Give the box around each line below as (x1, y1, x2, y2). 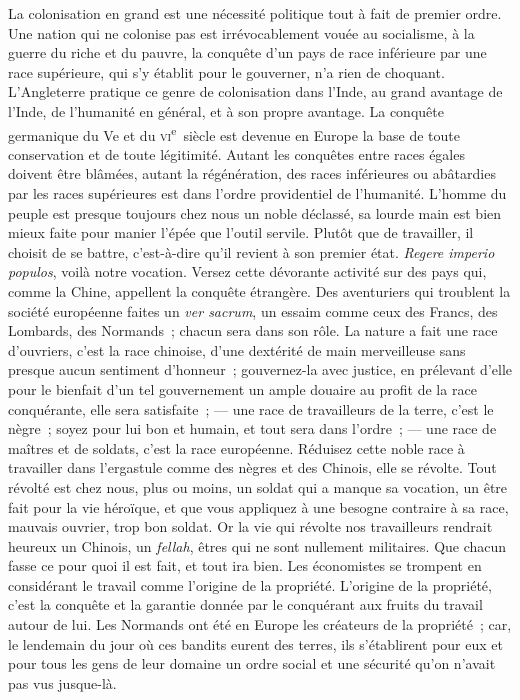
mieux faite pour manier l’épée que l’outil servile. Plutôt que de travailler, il (8, 222, 474, 243)
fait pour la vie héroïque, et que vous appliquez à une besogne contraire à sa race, (8, 496, 509, 517)
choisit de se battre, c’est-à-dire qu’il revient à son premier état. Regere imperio (8, 241, 495, 262)
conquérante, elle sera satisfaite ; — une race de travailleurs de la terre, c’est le (8, 398, 494, 419)
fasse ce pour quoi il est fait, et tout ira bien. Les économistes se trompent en (8, 555, 482, 576)
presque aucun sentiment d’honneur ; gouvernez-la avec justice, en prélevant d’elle (8, 359, 512, 380)
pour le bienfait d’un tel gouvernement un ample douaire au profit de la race (8, 378, 477, 399)
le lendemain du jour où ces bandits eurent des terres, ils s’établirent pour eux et (8, 633, 503, 654)
